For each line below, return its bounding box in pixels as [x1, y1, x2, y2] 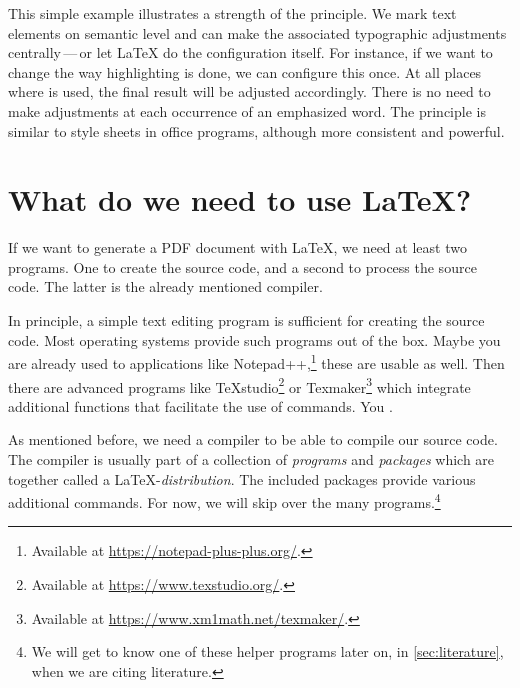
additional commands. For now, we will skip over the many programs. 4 [8, 489, 441, 512]
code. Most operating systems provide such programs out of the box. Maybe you [8, 329, 501, 350]
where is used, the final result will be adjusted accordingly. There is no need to [8, 81, 491, 102]
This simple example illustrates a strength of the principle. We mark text [8, 3, 457, 23]
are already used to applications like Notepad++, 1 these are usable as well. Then [8, 350, 505, 373]
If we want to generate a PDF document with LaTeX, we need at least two [8, 237, 467, 258]
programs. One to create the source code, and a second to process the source [8, 256, 477, 277]
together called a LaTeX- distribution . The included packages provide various [8, 468, 476, 489]
